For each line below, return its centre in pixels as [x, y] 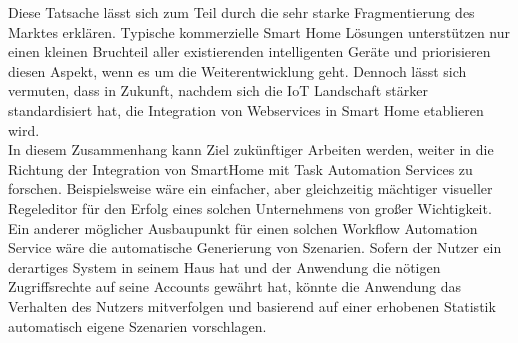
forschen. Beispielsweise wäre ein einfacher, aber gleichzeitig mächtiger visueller [250, 188]
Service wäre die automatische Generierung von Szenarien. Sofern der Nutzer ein [255, 247]
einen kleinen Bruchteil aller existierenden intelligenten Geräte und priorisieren [249, 51]
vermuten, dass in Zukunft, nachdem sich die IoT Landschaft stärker [218, 90]
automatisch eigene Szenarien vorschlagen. [137, 325]
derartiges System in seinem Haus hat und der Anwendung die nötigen [224, 266]
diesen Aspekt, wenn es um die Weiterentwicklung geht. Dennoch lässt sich [237, 70]
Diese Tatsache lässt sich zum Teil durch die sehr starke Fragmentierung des [241, 12]
